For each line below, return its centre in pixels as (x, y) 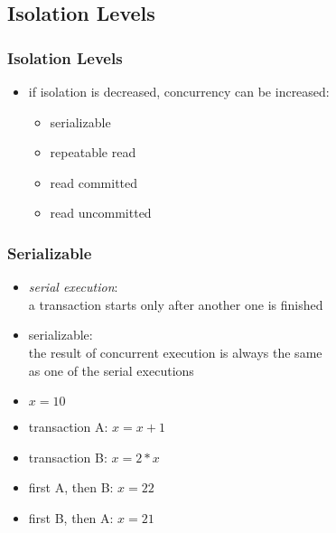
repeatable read (93, 152)
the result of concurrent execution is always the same (175, 352)
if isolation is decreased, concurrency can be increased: (179, 91)
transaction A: (68, 427)
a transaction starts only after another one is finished (176, 304)
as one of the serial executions (111, 370)
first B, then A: (71, 517)
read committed (94, 182)
